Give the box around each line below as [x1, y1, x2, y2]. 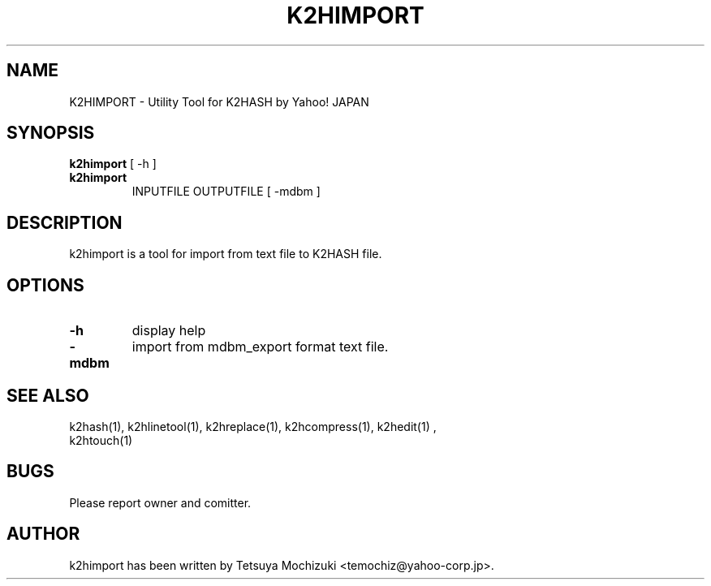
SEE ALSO [6, 385, 89, 406]
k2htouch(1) [69, 433, 133, 447]
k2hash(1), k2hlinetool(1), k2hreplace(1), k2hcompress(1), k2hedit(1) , [69, 419, 437, 433]
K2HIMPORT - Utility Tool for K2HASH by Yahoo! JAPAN [69, 94, 369, 109]
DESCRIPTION [6, 212, 123, 233]
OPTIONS [6, 274, 84, 295]
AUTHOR [6, 524, 80, 545]
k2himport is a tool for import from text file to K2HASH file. [69, 247, 382, 261]
